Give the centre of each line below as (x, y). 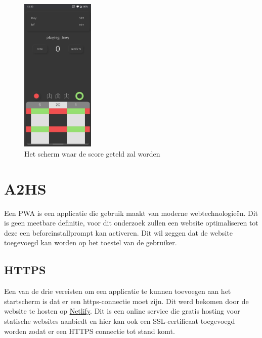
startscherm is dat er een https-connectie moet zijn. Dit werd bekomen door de (126, 301)
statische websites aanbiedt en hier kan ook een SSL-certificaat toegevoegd (120, 321)
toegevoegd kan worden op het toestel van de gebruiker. (91, 242)
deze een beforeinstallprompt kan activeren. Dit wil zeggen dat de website (118, 232)
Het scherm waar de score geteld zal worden (92, 153)
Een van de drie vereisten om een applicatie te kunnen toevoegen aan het (118, 291)
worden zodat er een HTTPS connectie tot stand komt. (90, 331)
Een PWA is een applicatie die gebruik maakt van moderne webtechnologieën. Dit (131, 213)
